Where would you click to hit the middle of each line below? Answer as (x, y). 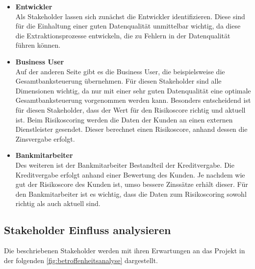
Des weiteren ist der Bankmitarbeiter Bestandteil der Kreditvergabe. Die (125, 164)
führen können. (38, 45)
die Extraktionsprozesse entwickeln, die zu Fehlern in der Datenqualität (123, 35)
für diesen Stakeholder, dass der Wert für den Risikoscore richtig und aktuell (130, 109)
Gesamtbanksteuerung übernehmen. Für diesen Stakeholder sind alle (118, 81)
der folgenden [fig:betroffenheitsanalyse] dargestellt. (81, 260)
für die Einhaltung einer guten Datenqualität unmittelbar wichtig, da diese (128, 26)
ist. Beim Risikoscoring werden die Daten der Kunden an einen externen (124, 119)
